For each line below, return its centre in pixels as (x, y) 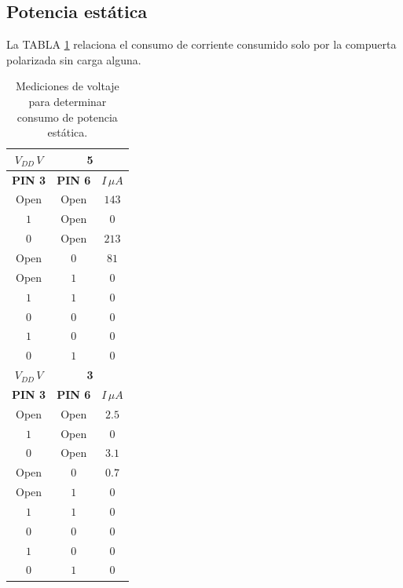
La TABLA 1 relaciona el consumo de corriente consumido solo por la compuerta (201, 44)
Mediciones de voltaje (67, 86)
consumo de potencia (67, 117)
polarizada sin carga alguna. (74, 59)
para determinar (68, 101)
